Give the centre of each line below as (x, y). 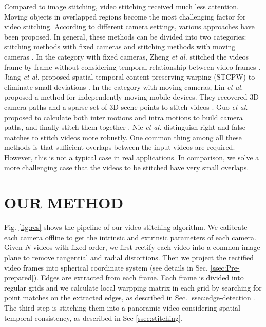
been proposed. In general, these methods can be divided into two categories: (125, 36)
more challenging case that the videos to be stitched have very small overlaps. (127, 167)
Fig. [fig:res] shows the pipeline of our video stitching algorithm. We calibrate (126, 227)
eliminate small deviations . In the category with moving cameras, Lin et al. (124, 86)
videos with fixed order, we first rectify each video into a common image (147, 247)
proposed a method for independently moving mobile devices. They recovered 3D (131, 97)
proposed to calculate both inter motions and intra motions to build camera (123, 117)
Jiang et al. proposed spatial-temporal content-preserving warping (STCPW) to (130, 77)
